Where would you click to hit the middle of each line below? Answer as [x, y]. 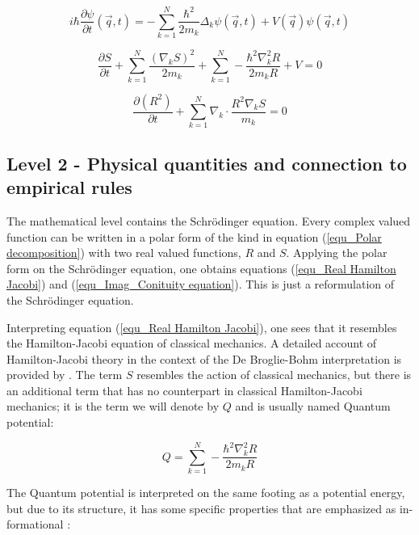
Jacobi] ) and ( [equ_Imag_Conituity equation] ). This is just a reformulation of [201, 284]
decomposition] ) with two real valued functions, [124, 253]
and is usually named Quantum [313, 406]
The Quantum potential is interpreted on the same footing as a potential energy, [206, 492]
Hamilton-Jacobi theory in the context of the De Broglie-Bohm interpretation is [204, 358]
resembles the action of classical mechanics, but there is [274, 375]
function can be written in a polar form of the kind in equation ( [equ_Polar [194, 236]
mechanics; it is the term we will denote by [113, 406]
